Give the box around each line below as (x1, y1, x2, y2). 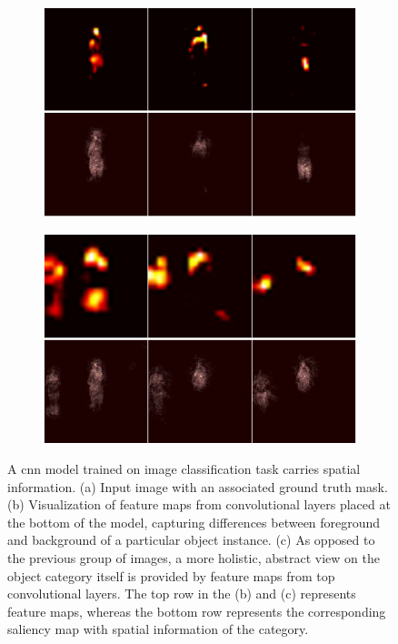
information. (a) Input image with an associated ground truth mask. (7, 477, 388, 496)
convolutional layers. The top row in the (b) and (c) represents (7, 584, 356, 603)
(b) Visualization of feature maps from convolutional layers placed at (7, 495, 391, 514)
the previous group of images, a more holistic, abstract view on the (7, 548, 380, 568)
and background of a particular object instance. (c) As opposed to (7, 530, 375, 549)
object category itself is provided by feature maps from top (7, 566, 335, 585)
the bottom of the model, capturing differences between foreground (7, 512, 381, 531)
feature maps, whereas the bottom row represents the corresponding (7, 601, 386, 620)
